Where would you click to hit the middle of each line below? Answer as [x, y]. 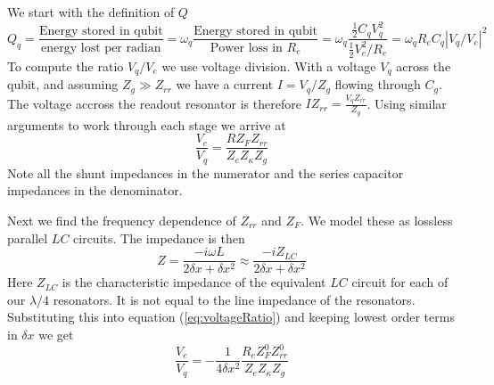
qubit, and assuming [63, 84]
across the [424, 66]
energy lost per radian [101, 48]
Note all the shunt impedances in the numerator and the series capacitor [206, 172]
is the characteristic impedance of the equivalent [194, 282]
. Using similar [407, 103]
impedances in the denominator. [95, 190]
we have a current [225, 84]
